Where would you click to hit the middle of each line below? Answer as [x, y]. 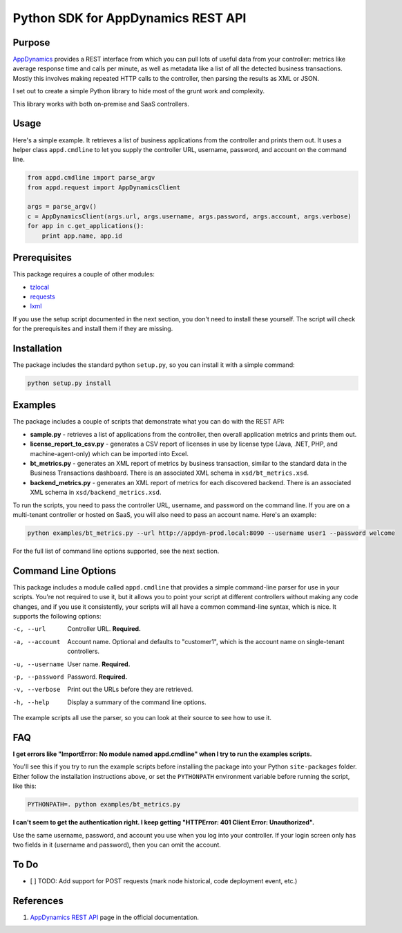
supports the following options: [57, 616]
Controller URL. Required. [104, 629]
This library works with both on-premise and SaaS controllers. [101, 104]
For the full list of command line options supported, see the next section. [116, 551]
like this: [25, 786]
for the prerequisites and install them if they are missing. [93, 329]
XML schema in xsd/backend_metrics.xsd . [96, 492]
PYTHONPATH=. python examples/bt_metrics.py [104, 804]
